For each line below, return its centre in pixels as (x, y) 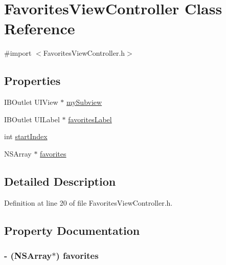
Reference (40, 28)
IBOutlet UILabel (32, 119)
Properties (32, 81)
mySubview (84, 102)
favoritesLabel (90, 119)
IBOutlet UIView (31, 102)
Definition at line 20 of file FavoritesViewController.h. (88, 202)
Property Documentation (72, 230)
